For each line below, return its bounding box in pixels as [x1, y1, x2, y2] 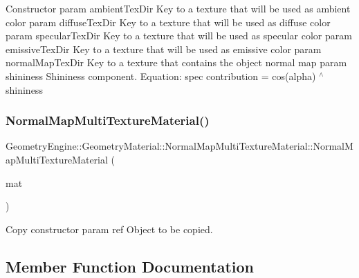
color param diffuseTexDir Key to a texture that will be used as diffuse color [6, 14, 331, 29]
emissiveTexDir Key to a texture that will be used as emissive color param [6, 41, 322, 56]
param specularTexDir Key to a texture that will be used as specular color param [6, 28, 352, 43]
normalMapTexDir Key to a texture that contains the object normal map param [6, 55, 347, 70]
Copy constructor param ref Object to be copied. [6, 221, 213, 236]
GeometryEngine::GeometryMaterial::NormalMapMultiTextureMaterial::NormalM [6, 139, 353, 153]
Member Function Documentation [6, 255, 255, 277]
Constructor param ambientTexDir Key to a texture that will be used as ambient [6, 1, 351, 15]
